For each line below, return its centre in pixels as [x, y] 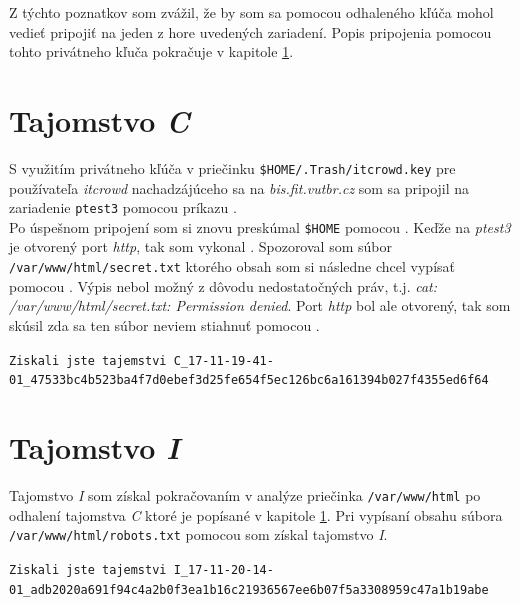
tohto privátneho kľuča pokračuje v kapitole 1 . [151, 51]
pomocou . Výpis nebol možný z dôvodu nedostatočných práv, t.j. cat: [223, 285]
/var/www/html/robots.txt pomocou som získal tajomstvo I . [198, 534]
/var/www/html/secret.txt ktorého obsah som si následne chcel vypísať [232, 266]
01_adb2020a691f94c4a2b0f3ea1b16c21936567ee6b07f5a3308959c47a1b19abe [249, 589]
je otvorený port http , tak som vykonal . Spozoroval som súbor [200, 246]
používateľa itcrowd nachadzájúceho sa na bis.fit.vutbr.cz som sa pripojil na [239, 187]
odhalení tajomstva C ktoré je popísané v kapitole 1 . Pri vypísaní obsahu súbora [256, 514]
